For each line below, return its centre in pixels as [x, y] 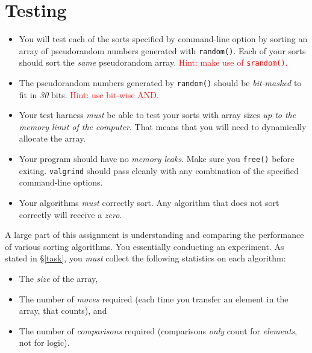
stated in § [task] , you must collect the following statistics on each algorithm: [145, 258]
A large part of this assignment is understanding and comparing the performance [154, 235]
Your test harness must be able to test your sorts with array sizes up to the [158, 115]
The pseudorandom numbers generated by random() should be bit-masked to [160, 83]
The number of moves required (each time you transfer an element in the [154, 298]
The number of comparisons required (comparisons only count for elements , [158, 330]
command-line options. [61, 182]
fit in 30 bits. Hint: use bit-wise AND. [89, 94]
